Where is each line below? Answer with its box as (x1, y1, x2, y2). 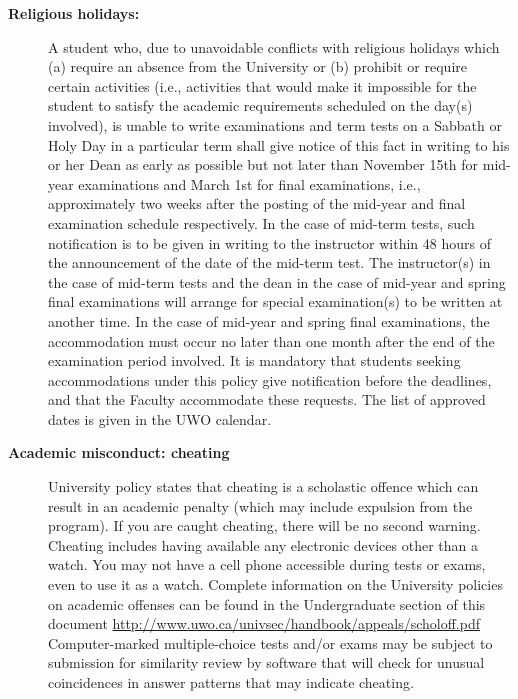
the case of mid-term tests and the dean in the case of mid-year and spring (48, 271, 506, 292)
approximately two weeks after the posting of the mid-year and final (48, 193, 466, 214)
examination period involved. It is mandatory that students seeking (48, 350, 461, 371)
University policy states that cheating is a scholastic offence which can (48, 476, 479, 497)
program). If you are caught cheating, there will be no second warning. (48, 515, 481, 536)
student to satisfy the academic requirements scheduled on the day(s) (48, 95, 473, 116)
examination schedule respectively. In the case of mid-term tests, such (48, 212, 475, 233)
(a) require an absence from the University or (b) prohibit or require (48, 56, 467, 77)
